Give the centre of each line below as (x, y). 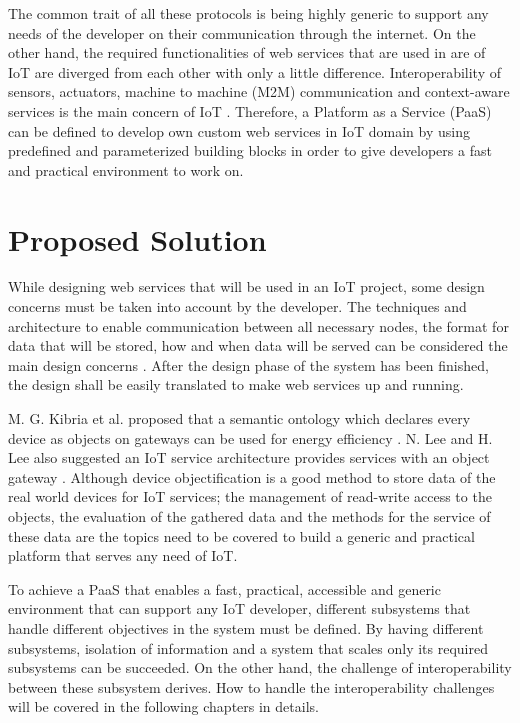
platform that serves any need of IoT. (123, 555)
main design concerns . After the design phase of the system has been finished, (248, 364)
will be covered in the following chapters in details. (163, 706)
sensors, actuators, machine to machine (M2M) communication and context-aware (259, 91)
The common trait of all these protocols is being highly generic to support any (248, 13)
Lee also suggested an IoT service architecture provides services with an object (249, 457)
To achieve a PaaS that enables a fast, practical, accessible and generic (224, 588)
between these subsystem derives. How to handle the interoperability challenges (251, 686)
